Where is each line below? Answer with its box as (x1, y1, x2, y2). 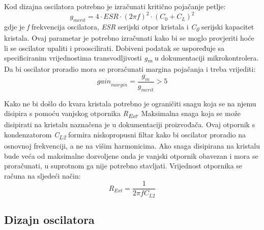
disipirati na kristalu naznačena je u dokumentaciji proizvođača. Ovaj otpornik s (4, 119, 255, 130)
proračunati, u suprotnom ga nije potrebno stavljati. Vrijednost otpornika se (4, 160, 243, 171)
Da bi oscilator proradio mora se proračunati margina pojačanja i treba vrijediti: (4, 64, 256, 74)
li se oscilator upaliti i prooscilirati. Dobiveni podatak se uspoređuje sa (4, 42, 224, 53)
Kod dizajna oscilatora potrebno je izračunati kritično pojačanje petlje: (4, 1, 226, 11)
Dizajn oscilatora (4, 212, 95, 227)
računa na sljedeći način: (4, 170, 81, 181)
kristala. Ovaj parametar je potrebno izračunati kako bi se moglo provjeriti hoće (4, 33, 254, 43)
